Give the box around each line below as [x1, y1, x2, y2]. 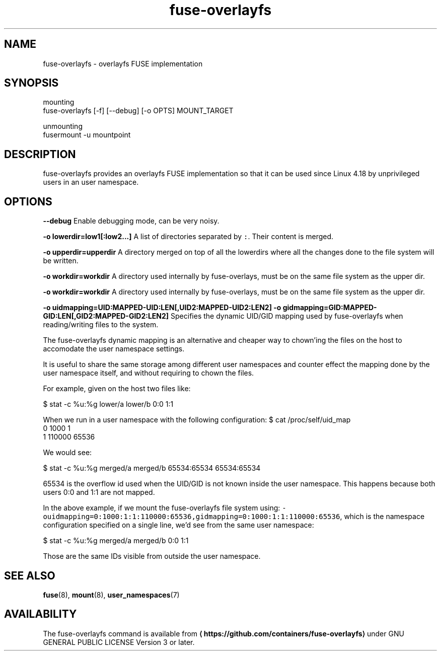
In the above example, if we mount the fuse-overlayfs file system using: [43, 503, 280, 513]
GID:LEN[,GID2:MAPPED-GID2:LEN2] [43, 312, 169, 321]
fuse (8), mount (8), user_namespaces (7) [43, 590, 180, 599]
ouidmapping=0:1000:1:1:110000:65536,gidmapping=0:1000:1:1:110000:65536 [43, 513, 340, 521]
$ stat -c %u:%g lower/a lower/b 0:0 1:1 [43, 400, 174, 409]
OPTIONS [4, 195, 52, 208]
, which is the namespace [340, 512, 425, 521]
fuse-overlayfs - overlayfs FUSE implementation [43, 59, 203, 68]
